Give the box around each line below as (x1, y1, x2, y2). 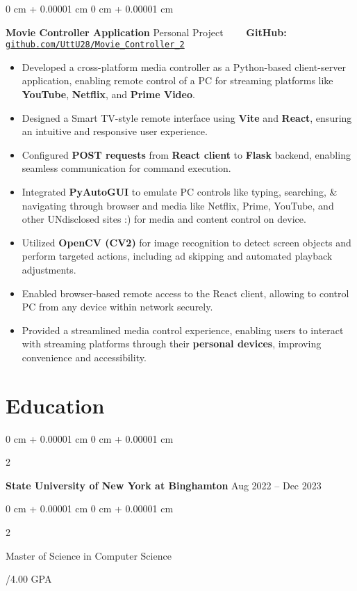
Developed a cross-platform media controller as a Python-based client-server (22, 59, 346, 74)
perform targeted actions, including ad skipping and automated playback (22, 249, 333, 263)
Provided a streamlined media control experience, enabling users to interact (22, 322, 344, 337)
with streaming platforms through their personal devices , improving (22, 336, 322, 351)
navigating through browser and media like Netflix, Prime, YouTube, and (22, 198, 334, 212)
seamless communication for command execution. (22, 161, 231, 175)
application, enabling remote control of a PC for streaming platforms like (22, 73, 333, 88)
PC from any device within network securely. (22, 299, 213, 314)
